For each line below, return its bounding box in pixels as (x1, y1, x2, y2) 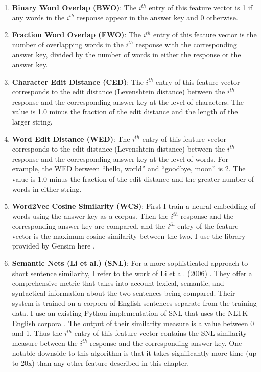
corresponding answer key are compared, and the (12, 220, 165, 231)
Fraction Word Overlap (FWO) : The (12, 29, 141, 40)
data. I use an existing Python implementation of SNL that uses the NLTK (12, 308, 248, 318)
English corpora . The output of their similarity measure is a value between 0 (12, 317, 254, 328)
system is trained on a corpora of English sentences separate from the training (12, 297, 257, 308)
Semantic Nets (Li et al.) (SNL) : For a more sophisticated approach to (12, 258, 248, 268)
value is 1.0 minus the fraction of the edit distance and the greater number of (12, 173, 254, 184)
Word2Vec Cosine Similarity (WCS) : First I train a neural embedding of (12, 201, 256, 211)
